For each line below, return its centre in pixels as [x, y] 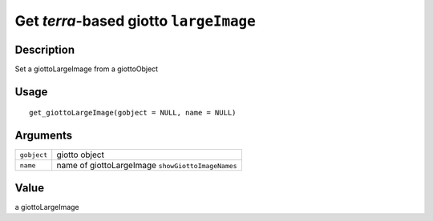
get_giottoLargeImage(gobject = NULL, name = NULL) [133, 113]
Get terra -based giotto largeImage [135, 21]
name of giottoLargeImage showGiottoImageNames [147, 166]
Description [45, 49]
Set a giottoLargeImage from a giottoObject [87, 69]
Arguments [44, 136]
